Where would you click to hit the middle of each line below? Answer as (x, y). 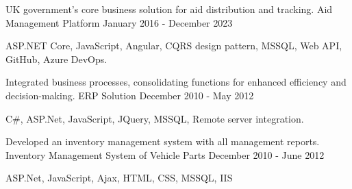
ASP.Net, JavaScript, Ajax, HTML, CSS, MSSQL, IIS (119, 178)
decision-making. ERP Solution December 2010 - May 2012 (130, 95)
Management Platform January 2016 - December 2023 (119, 22)
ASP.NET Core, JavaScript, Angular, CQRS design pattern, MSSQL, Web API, (174, 46)
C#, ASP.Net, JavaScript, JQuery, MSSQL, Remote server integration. (155, 118)
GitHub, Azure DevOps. (56, 59)
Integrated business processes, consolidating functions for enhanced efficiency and (176, 82)
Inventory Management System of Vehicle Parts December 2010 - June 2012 (165, 154)
